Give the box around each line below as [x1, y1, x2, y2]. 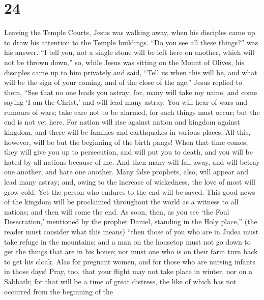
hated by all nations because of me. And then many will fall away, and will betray [4, 156, 260, 167]
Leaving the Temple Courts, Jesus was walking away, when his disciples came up [4, 27, 255, 38]
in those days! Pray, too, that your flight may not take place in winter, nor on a [4, 266, 253, 277]
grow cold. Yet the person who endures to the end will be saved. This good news [4, 186, 255, 197]
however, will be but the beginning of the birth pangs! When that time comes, [4, 136, 248, 147]
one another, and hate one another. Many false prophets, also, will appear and [4, 166, 248, 177]
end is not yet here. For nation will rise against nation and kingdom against [4, 116, 240, 127]
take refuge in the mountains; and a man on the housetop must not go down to [4, 236, 251, 247]
